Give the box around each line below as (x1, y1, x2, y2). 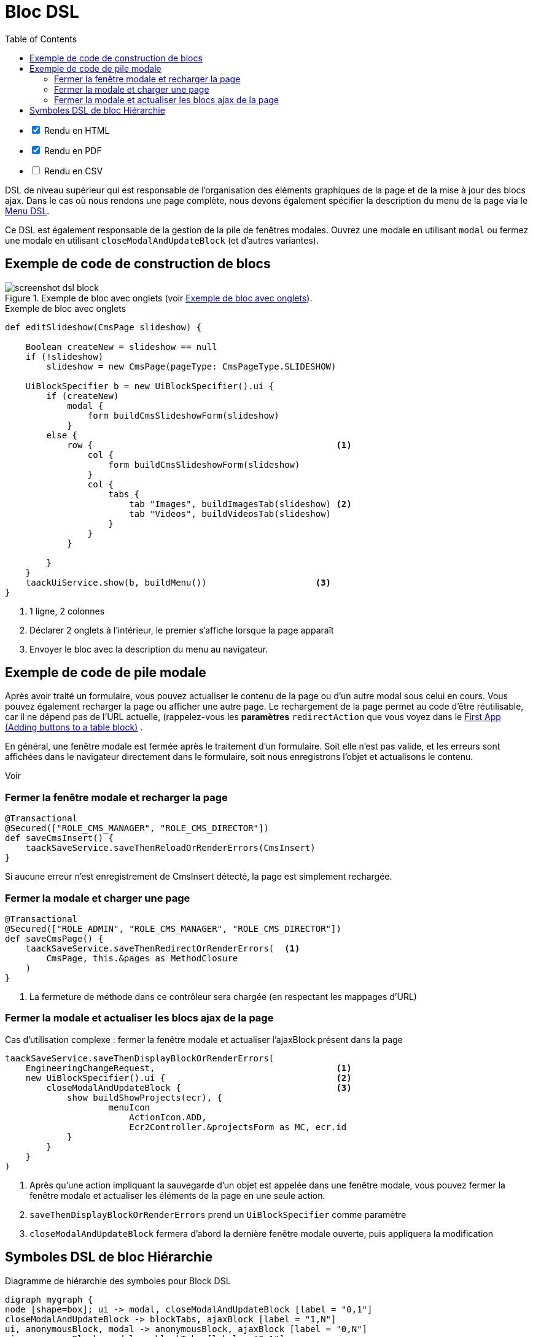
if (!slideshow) (25, 351, 104, 362)
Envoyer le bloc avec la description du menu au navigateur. (29, 643, 268, 654)
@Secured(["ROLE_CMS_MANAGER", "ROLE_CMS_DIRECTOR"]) (5, 823, 269, 834)
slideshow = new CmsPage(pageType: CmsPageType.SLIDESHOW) (46, 361, 337, 371)
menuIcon (108, 1102, 150, 1112)
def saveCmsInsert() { (5, 833, 114, 843)
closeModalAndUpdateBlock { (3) (46, 1082, 352, 1093)
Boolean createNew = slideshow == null (25, 341, 217, 352)
